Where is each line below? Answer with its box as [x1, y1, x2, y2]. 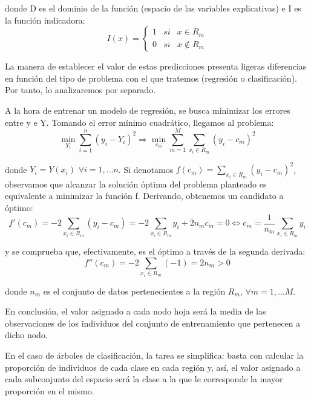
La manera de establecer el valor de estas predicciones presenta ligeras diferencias [5, 60, 307, 73]
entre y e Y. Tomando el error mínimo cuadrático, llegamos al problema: [5, 116, 274, 128]
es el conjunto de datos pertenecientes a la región [43, 284, 226, 297]
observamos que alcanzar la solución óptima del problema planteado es [5, 177, 267, 190]
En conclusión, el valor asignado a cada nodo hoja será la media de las [5, 305, 266, 318]
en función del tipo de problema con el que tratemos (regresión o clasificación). [5, 71, 297, 84]
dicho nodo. [5, 328, 48, 341]
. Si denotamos [118, 163, 174, 175]
